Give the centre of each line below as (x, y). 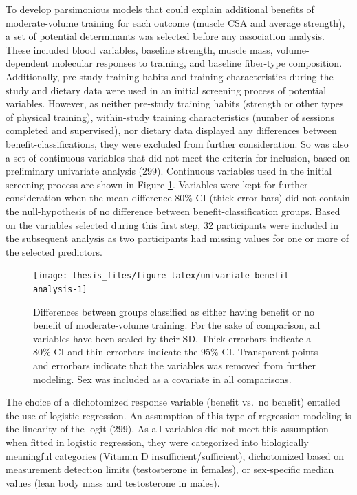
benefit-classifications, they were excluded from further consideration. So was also (177, 143)
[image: (51, 276)
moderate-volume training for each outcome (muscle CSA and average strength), (175, 22)
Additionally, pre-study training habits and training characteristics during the (170, 76)
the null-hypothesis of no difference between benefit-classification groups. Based (173, 211)
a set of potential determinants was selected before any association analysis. (165, 36)
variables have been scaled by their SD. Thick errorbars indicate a (172, 338)
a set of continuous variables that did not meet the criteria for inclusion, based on (178, 157)
